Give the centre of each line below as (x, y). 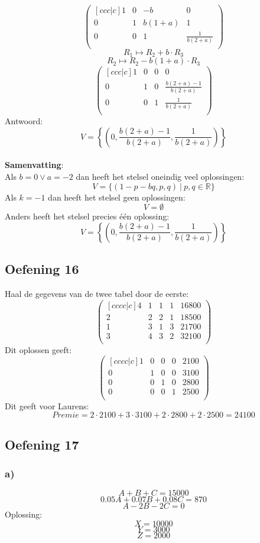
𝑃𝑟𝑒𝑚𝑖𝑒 (66, 416)
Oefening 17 (42, 444)
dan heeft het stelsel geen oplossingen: (117, 197)
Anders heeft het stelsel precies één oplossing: (87, 216)
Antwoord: (24, 121)
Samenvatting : (34, 165)
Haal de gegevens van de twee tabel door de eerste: (97, 293)
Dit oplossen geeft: (38, 349)
